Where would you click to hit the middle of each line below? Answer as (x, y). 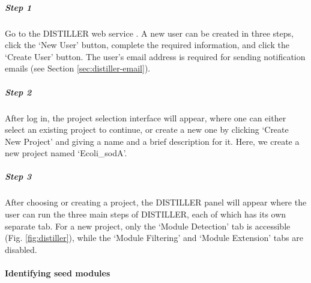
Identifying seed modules (58, 273)
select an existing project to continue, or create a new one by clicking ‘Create (147, 129)
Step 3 (18, 176)
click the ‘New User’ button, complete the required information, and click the (147, 45)
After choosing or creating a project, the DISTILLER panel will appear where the (156, 202)
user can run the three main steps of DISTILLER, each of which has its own (146, 214)
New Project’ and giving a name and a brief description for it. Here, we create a (152, 141)
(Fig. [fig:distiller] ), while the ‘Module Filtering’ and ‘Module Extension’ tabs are (154, 238)
